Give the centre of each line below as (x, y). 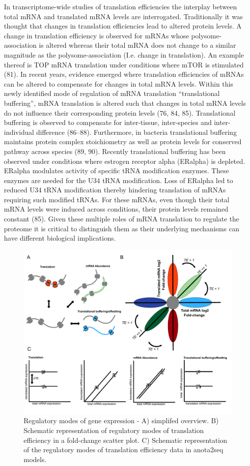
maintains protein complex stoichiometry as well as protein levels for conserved (123, 141)
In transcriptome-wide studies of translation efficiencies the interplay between (121, 6)
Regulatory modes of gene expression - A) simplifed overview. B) (121, 420)
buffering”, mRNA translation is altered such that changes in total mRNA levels (125, 103)
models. (35, 459)
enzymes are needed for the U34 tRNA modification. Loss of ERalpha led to (119, 180)
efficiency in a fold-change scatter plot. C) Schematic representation (125, 440)
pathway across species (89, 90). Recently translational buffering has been (115, 151)
